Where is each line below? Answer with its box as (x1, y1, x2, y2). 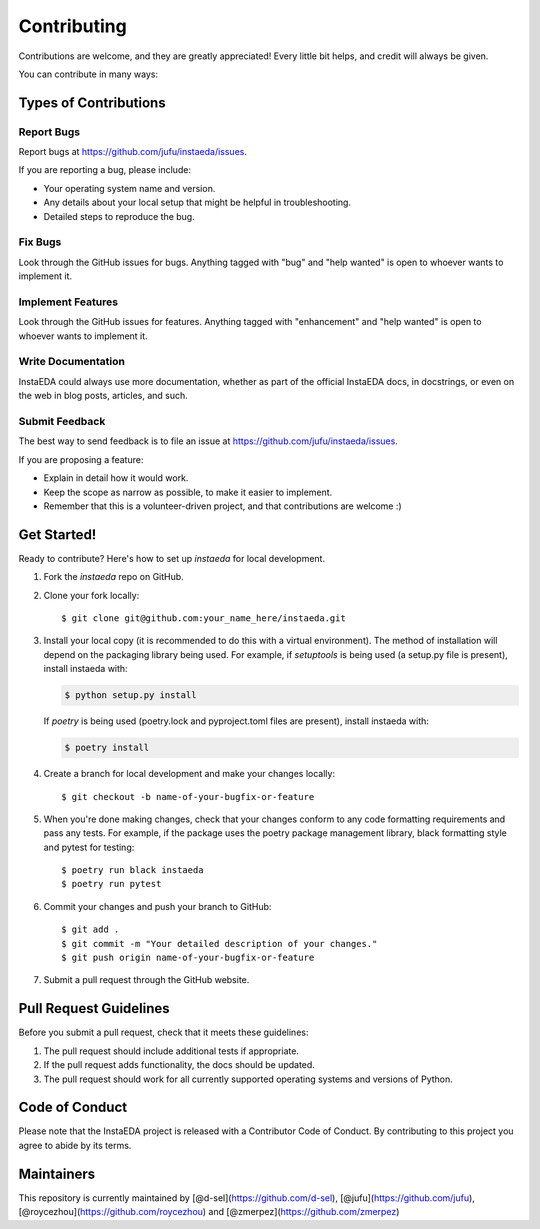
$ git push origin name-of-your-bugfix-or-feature (61, 952, 315, 964)
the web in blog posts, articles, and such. (18, 390, 189, 402)
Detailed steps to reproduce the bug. (43, 210, 195, 222)
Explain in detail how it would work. (43, 472, 189, 484)
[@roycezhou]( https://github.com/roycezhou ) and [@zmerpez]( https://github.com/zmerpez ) (18, 1206, 400, 1218)
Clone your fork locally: (43, 589, 140, 601)
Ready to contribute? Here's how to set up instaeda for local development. (18, 552, 325, 564)
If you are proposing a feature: (18, 453, 144, 465)
